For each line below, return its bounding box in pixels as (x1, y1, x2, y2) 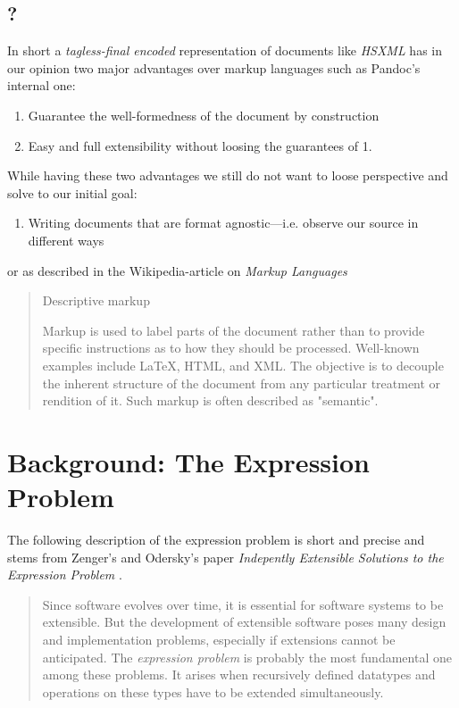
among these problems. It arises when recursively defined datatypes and (42, 665, 436, 684)
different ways (28, 230, 104, 249)
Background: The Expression (7, 443, 370, 479)
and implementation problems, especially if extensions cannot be (42, 629, 396, 648)
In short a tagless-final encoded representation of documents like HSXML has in (7, 41, 443, 60)
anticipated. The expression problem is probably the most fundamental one (42, 647, 452, 666)
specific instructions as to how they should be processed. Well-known (42, 338, 420, 357)
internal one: (7, 76, 76, 95)
